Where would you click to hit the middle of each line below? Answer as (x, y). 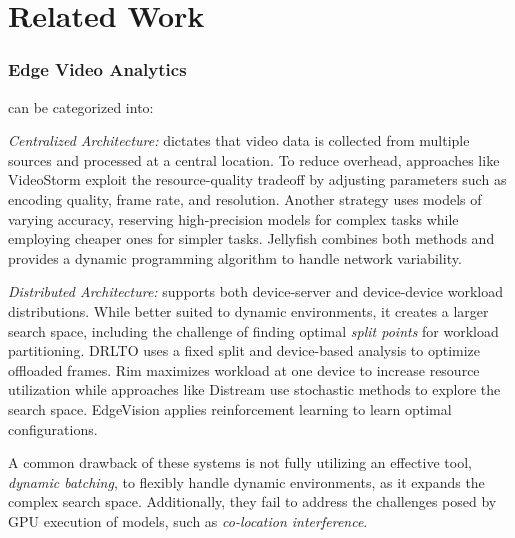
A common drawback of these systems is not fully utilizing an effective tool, (240, 462)
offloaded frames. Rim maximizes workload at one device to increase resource (244, 369)
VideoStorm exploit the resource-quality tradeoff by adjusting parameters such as (257, 179)
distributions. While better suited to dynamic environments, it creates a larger (248, 310)
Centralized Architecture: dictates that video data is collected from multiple (239, 140)
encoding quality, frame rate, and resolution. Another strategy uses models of (245, 198)
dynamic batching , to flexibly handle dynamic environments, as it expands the (246, 481)
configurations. (53, 428)
